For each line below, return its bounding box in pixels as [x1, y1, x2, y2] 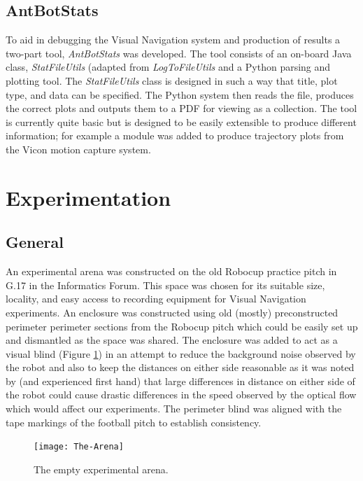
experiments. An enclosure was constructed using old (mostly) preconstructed [6, 305, 339, 319]
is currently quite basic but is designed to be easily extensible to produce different [6, 114, 357, 129]
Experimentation [6, 183, 171, 211]
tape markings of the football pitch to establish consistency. [6, 414, 262, 429]
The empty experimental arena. [34, 461, 169, 476]
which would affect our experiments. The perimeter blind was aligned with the [6, 401, 342, 416]
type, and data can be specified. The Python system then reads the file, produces [6, 87, 354, 102]
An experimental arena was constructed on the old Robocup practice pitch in [6, 264, 337, 279]
